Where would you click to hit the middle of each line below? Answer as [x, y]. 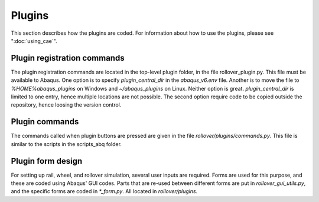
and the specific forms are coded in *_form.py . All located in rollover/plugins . [104, 191]
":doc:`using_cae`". [34, 41]
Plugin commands [45, 122]
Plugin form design [47, 161]
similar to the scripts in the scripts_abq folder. [66, 144]
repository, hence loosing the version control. [66, 105]
